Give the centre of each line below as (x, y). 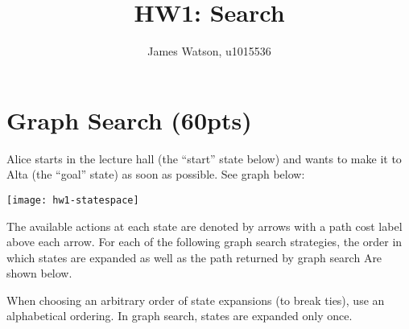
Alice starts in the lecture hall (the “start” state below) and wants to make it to (204, 158)
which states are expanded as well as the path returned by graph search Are (194, 257)
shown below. (39, 273)
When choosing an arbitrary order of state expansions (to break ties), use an (196, 300)
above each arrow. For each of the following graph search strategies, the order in (204, 242)
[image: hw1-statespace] (73, 200)
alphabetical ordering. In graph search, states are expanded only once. (180, 316)
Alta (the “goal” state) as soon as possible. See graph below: (156, 174)
